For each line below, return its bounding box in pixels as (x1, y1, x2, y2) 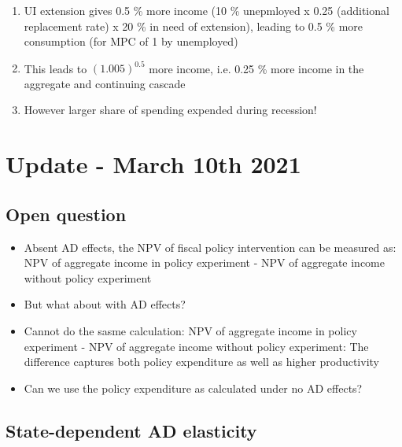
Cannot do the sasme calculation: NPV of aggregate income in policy (24, 323, 357, 339)
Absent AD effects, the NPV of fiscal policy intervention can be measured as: (24, 238, 396, 255)
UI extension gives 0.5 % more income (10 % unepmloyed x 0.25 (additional (24, 2, 389, 18)
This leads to (24, 60, 87, 76)
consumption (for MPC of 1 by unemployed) (24, 33, 238, 50)
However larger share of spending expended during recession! (24, 102, 317, 118)
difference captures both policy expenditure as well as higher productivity (24, 353, 379, 370)
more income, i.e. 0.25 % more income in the (149, 60, 364, 76)
